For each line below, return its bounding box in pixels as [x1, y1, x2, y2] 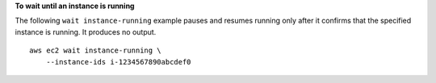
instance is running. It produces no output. [15, 27, 157, 36]
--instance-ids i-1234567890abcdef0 [45, 57, 191, 66]
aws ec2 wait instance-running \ [29, 46, 161, 56]
